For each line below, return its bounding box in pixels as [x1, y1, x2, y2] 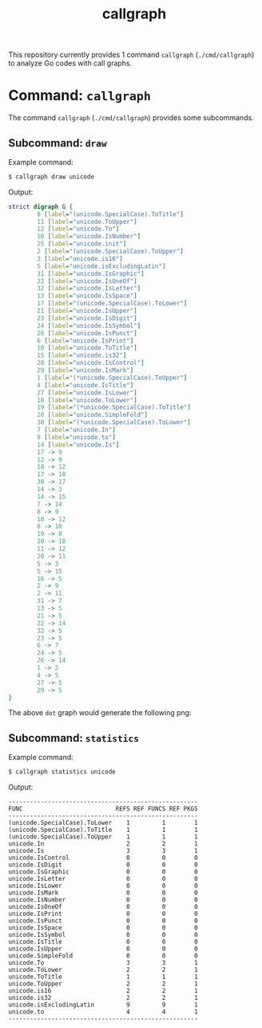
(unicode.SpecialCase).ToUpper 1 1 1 [8, 833, 198, 841]
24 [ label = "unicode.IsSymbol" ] [37, 322, 141, 330]
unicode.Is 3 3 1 [8, 847, 198, 855]
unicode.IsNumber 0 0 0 [8, 896, 198, 904]
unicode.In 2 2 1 [8, 840, 198, 848]
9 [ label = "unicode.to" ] [37, 433, 116, 441]
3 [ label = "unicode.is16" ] [37, 254, 124, 262]
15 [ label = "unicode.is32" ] [37, 351, 127, 360]
